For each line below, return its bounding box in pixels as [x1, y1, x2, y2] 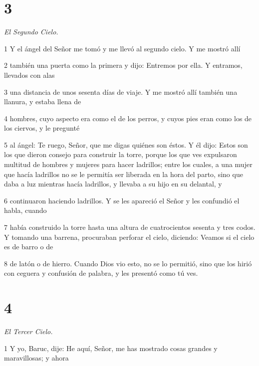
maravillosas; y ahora [4, 353, 69, 363]
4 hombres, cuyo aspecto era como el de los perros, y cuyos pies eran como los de [4, 113, 252, 123]
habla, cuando [4, 205, 47, 215]
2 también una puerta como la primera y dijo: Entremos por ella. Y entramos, [4, 60, 243, 70]
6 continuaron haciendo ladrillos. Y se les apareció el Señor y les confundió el [4, 195, 240, 205]
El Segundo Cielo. [4, 26, 58, 37]
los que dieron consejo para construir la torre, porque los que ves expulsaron [4, 149, 237, 160]
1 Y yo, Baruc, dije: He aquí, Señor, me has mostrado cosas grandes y [4, 343, 218, 353]
